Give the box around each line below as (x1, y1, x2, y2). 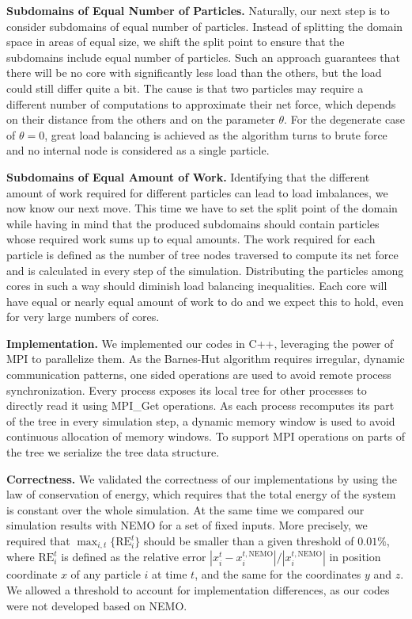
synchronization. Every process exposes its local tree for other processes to (6, 381, 367, 398)
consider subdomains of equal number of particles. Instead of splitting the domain (6, 17, 403, 34)
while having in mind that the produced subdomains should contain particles (6, 215, 380, 231)
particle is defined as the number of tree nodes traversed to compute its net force (6, 246, 399, 262)
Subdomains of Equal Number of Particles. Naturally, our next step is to (6, 2, 390, 18)
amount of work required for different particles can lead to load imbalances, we (6, 184, 388, 201)
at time (152, 566, 187, 583)
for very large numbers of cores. (6, 308, 160, 325)
